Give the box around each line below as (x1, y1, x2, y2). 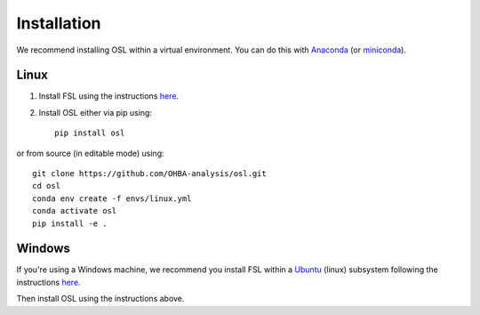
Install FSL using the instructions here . (38, 91, 180, 101)
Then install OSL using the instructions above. (16, 294, 185, 304)
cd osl (32, 181, 61, 191)
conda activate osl (32, 206, 117, 216)
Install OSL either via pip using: (38, 107, 153, 117)
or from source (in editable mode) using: (16, 148, 164, 158)
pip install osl (54, 128, 125, 138)
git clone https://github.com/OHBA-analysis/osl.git (32, 169, 267, 179)
